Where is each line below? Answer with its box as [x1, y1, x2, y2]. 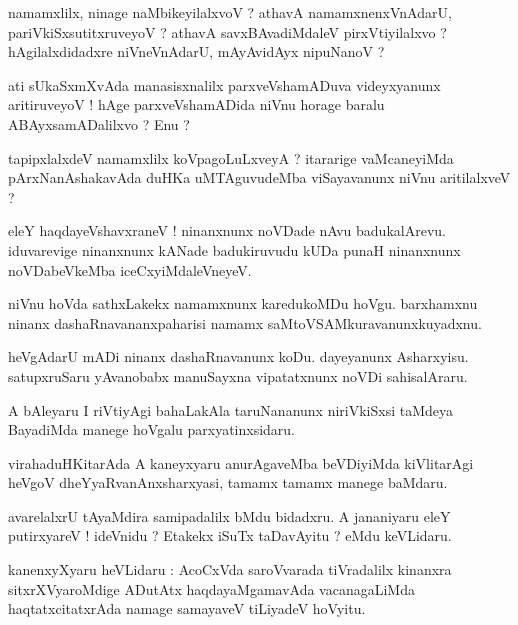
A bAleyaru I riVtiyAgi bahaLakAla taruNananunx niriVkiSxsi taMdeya [8, 399, 454, 420]
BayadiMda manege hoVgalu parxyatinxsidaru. [8, 419, 296, 440]
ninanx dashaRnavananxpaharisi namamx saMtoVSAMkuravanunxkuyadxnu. [8, 312, 482, 333]
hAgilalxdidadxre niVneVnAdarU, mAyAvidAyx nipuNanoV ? [8, 41, 385, 62]
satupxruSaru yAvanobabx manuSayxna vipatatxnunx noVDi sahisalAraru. [8, 365, 468, 386]
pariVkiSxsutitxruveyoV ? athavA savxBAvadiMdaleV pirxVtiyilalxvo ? [8, 21, 447, 42]
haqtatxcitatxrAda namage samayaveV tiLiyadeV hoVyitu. [8, 598, 366, 619]
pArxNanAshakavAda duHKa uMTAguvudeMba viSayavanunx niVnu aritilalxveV [8, 167, 511, 188]
